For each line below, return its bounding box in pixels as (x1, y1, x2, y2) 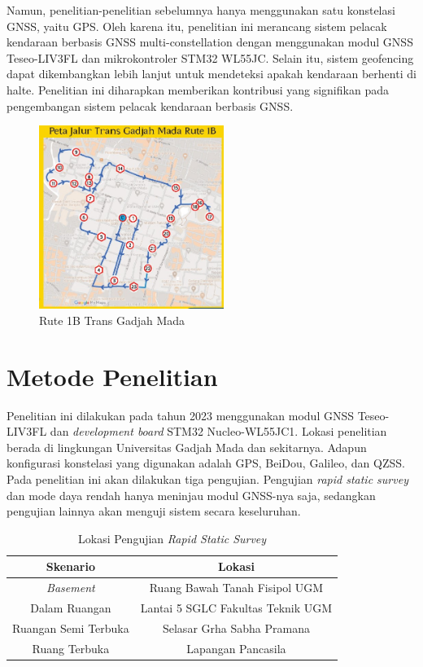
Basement (46, 579, 95, 596)
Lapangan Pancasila (186, 639, 286, 656)
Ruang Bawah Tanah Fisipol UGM (149, 579, 324, 596)
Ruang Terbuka (32, 639, 110, 656)
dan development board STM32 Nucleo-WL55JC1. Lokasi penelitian (50, 423, 387, 440)
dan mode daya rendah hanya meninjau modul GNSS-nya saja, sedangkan (7, 486, 376, 503)
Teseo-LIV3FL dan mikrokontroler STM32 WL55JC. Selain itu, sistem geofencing (7, 49, 414, 66)
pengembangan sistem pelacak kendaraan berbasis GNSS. (7, 97, 294, 114)
